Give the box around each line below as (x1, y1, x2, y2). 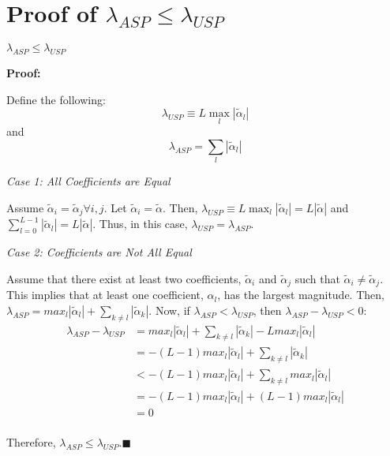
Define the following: (6, 91, 106, 107)
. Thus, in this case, (92, 215, 188, 232)
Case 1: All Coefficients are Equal (6, 173, 171, 189)
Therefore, (6, 434, 56, 450)
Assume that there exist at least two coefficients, (6, 270, 242, 286)
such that (294, 270, 340, 286)
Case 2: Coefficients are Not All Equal (6, 244, 192, 260)
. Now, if (148, 301, 190, 318)
